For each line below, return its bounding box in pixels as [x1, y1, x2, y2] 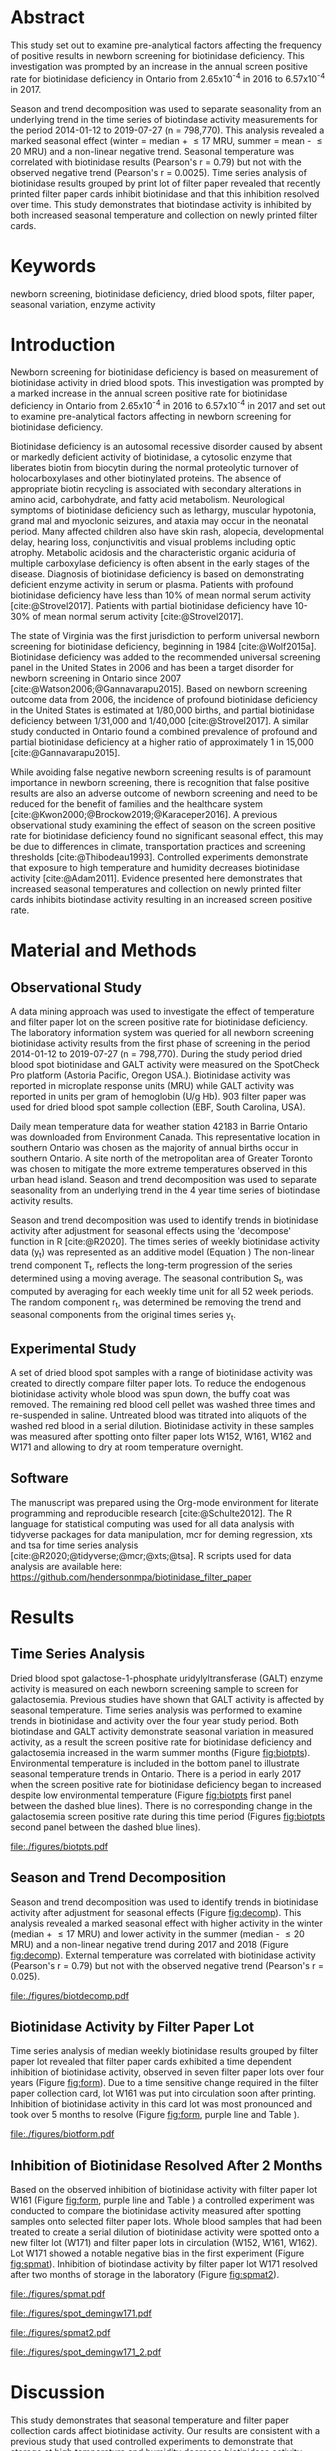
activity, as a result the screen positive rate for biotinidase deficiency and [10, 1736, 312, 1748]
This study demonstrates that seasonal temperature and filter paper [10, 2414, 290, 2426]
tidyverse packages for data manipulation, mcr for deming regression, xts [10, 1528, 313, 1540]
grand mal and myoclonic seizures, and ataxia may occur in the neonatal [10, 515, 309, 527]
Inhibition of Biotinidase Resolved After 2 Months [10, 2157, 323, 2174]
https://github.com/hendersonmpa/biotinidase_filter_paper [10, 1571, 252, 1583]
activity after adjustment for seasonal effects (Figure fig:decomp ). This [10, 1906, 302, 1918]
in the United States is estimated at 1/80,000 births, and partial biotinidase [10, 704, 315, 716]
